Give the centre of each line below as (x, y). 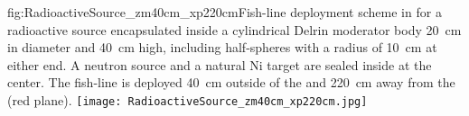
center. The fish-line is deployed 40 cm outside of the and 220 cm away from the (231, 82)
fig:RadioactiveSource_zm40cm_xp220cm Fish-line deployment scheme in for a (225, 12)
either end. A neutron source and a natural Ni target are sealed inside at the (220, 64)
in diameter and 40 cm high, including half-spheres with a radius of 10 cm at (222, 47)
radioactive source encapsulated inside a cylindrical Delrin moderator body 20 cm (234, 29)
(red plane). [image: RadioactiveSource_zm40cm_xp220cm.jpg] (188, 99)
